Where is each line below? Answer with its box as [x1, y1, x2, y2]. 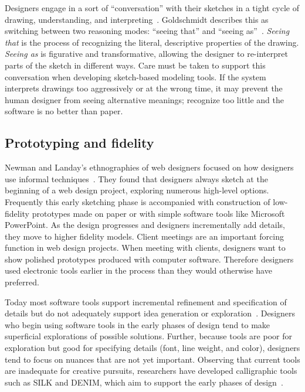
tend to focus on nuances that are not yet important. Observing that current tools [5, 353, 300, 365]
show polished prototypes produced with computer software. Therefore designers [5, 253, 294, 265]
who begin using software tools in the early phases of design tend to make [5, 318, 270, 330]
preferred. [5, 276, 39, 288]
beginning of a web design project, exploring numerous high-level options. [5, 184, 269, 196]
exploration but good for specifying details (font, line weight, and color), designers [5, 342, 300, 354]
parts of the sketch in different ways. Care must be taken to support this [5, 59, 266, 71]
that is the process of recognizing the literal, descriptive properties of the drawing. [5, 36, 299, 48]
